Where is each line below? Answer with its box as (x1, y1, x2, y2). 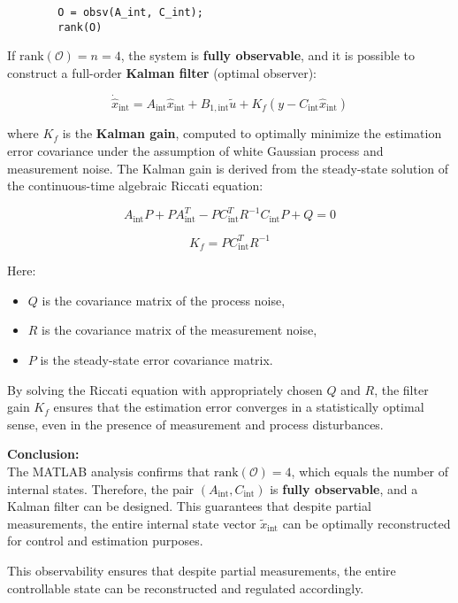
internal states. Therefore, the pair (7, 479, 195, 498)
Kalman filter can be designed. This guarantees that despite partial (7, 497, 371, 515)
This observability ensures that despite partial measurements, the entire (7, 560, 396, 579)
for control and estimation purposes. (7, 531, 203, 550)
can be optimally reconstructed (282, 514, 451, 532)
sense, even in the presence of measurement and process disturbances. (7, 414, 384, 433)
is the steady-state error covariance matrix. (40, 351, 273, 369)
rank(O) (57, 20, 103, 34)
